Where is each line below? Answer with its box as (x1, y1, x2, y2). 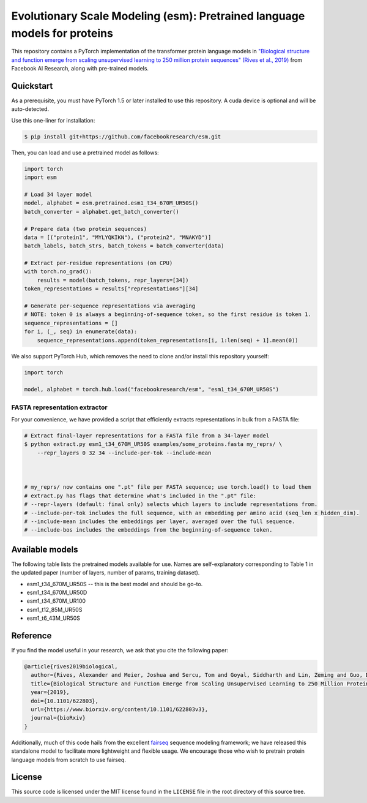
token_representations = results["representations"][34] (24, 285, 199, 292)
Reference (11, 631, 52, 641)
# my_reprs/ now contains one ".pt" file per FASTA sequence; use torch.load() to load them (24, 484, 311, 491)
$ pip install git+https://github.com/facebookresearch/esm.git (24, 133, 221, 140)
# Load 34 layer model (24, 190, 92, 198)
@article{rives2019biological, (24, 663, 119, 670)
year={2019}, (31, 689, 70, 696)
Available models (11, 544, 79, 554)
